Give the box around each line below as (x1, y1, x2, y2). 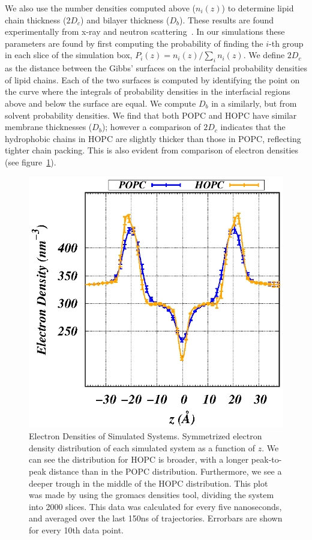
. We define (243, 49, 285, 61)
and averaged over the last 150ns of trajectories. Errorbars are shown (29, 512, 283, 524)
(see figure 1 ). (5, 155, 56, 168)
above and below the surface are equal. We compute (5, 96, 196, 109)
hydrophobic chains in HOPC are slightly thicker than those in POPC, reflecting (5, 132, 301, 144)
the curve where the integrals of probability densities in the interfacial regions (5, 85, 290, 98)
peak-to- (251, 453, 282, 466)
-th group (269, 37, 304, 49)
